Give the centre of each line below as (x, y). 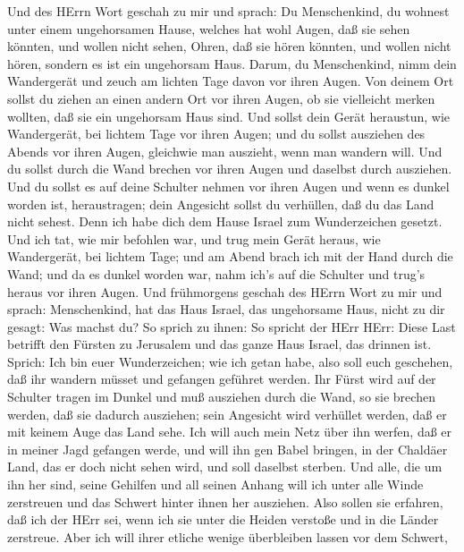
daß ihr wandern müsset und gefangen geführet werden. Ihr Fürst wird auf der (222, 379)
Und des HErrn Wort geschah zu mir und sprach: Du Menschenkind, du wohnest (228, 11)
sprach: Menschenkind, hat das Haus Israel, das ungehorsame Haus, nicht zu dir (226, 309)
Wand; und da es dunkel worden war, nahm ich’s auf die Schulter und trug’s (216, 273)
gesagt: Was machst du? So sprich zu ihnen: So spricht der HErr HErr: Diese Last (232, 326)
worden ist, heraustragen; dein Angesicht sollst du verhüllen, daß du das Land (221, 204)
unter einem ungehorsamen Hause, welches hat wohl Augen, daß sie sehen (209, 28)
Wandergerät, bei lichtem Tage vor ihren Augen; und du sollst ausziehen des (216, 134)
